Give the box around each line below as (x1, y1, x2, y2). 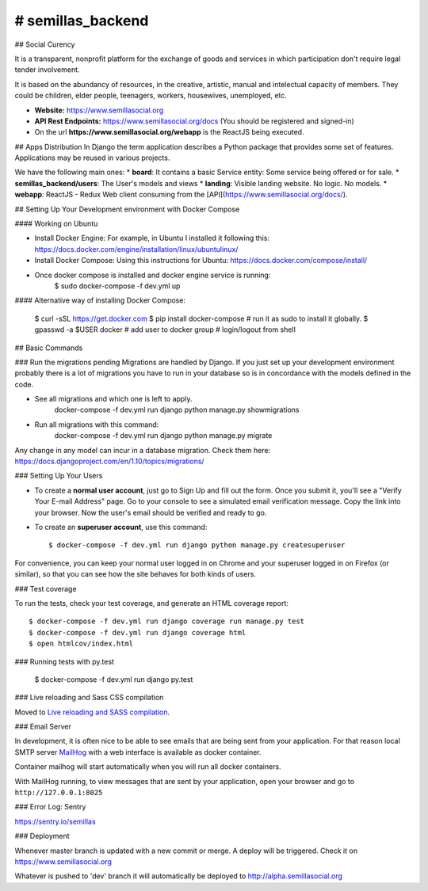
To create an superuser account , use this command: (34, 523, 208, 531)
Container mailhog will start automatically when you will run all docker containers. (14, 762, 281, 771)
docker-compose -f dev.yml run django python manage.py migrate (54, 431, 273, 440)
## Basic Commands (14, 343, 83, 352)
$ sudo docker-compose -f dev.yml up (54, 281, 181, 291)
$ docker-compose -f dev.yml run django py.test (34, 674, 193, 684)
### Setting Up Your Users (14, 471, 103, 481)
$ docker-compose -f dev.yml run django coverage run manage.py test (29, 617, 305, 626)
